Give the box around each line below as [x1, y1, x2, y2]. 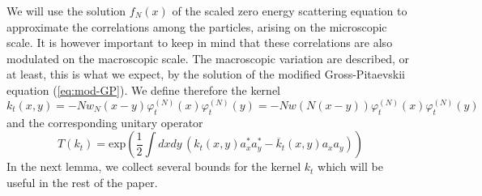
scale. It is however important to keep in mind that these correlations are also [6, 34, 393, 51]
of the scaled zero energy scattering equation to [172, 2, 407, 19]
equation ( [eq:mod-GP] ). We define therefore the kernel [6, 81, 280, 98]
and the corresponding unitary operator [6, 113, 203, 130]
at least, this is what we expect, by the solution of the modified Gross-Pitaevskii [6, 66, 406, 83]
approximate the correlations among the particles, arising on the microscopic [6, 18, 387, 35]
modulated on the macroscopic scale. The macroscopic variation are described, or [6, 49, 410, 66]
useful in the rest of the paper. [6, 173, 158, 190]
